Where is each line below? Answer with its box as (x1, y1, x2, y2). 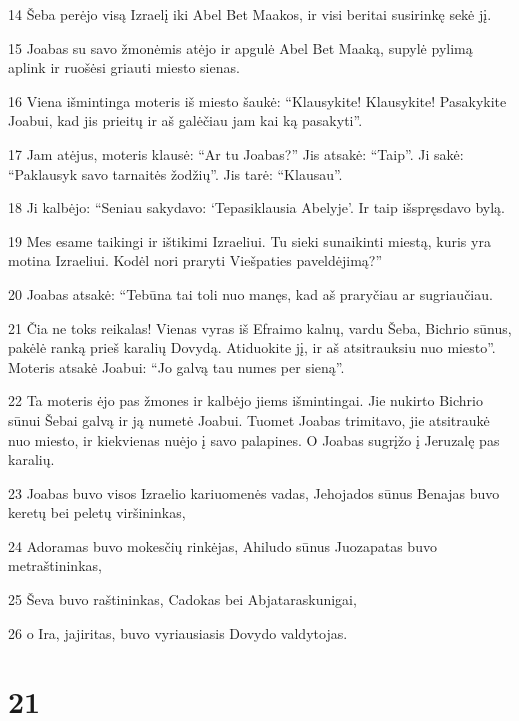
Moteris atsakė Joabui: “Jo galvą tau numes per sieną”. (8, 356, 345, 377)
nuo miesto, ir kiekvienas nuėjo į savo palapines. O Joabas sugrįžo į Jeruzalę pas (8, 429, 500, 450)
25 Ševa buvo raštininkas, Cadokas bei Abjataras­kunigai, (8, 589, 357, 610)
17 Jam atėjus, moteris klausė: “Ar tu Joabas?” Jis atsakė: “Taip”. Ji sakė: (8, 143, 464, 164)
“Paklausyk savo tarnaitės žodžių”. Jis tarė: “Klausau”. (8, 163, 343, 184)
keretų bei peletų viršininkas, (8, 502, 186, 523)
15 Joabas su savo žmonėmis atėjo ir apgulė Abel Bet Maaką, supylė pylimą (8, 37, 473, 58)
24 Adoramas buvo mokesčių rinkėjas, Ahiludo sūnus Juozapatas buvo (8, 535, 437, 556)
